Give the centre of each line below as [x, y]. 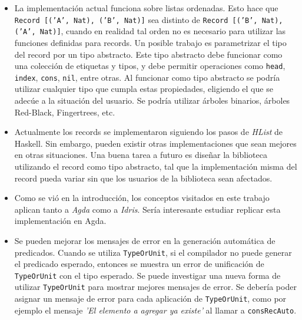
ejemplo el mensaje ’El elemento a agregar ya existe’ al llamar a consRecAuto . [155, 310]
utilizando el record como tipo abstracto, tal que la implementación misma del [156, 166]
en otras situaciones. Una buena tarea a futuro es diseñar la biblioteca [141, 155]
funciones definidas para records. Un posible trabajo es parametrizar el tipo [150, 42]
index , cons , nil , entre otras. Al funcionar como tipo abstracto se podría [147, 77]
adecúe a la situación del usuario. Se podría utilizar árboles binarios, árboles [152, 100]
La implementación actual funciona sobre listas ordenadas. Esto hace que [146, 8]
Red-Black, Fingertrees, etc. [65, 112]
